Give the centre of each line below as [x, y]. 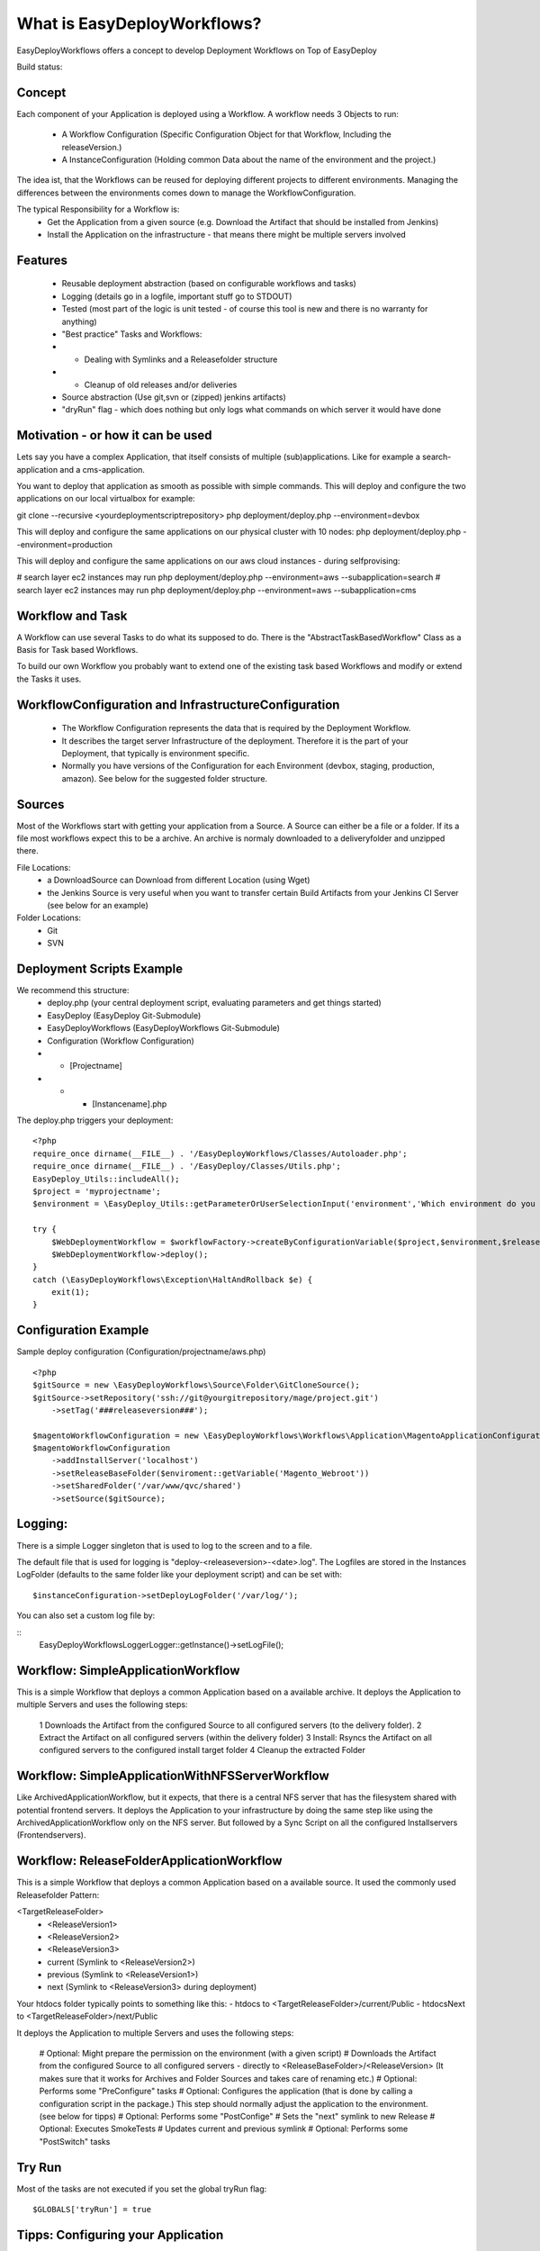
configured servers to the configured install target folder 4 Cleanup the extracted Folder [202, 1750]
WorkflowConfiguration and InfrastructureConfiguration [178, 705]
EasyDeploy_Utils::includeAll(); [106, 1179]
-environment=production [64, 544]
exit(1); [70, 1293]
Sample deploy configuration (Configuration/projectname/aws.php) [141, 1352]
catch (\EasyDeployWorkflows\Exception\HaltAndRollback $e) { [173, 1279]
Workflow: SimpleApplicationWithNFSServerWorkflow [173, 1776]
